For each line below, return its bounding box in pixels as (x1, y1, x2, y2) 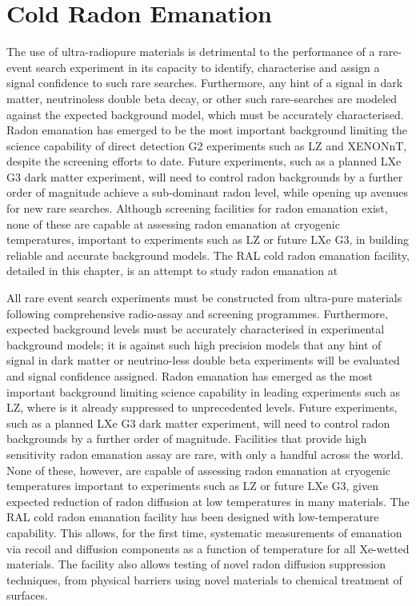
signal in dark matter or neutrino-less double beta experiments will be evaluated (6, 352, 400, 369)
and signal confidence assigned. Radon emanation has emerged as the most (6, 368, 373, 384)
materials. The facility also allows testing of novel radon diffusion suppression (6, 556, 386, 572)
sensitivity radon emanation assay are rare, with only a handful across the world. (6, 445, 404, 462)
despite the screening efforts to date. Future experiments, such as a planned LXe (6, 153, 402, 169)
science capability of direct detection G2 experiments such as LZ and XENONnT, (6, 137, 407, 153)
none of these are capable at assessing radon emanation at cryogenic (6, 215, 340, 232)
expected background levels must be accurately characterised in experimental (6, 321, 385, 337)
